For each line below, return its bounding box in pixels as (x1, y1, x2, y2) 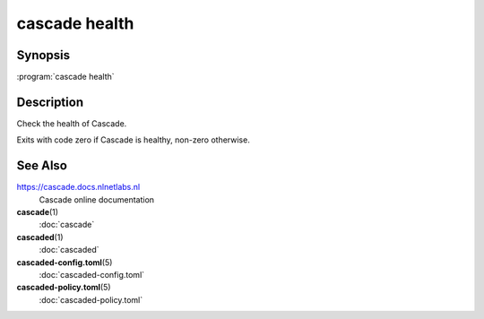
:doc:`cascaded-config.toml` (39, 270, 145, 280)
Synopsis (16, 47, 71, 63)
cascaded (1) (16, 231, 64, 242)
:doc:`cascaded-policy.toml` (39, 294, 143, 305)
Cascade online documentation (39, 194, 155, 205)
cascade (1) (16, 207, 58, 218)
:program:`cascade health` (16, 72, 116, 82)
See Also (16, 158, 67, 174)
